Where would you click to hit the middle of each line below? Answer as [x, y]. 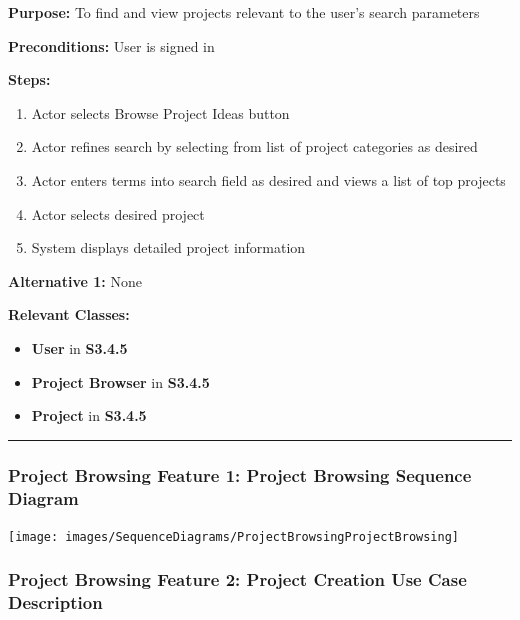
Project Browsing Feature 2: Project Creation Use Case [237, 579]
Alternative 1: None [75, 280]
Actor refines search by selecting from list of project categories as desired [254, 146]
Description [55, 602]
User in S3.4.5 [79, 347]
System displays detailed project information [168, 247]
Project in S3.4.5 [89, 415]
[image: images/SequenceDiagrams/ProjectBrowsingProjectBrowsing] [234, 536]
